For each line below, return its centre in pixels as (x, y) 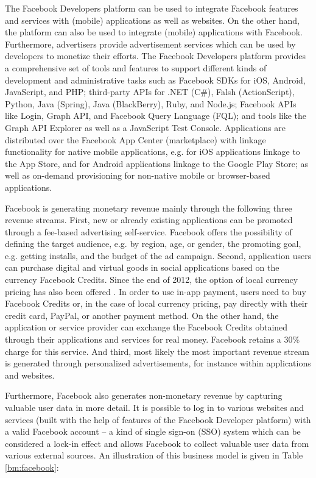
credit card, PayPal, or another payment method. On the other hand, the (142, 315)
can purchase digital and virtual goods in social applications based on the (142, 267)
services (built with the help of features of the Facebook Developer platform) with (158, 419)
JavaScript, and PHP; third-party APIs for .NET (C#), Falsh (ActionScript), (150, 92)
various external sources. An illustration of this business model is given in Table (154, 455)
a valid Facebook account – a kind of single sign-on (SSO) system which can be (153, 431)
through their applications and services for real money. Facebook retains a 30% (153, 339)
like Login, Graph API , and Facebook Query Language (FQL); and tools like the (156, 116)
